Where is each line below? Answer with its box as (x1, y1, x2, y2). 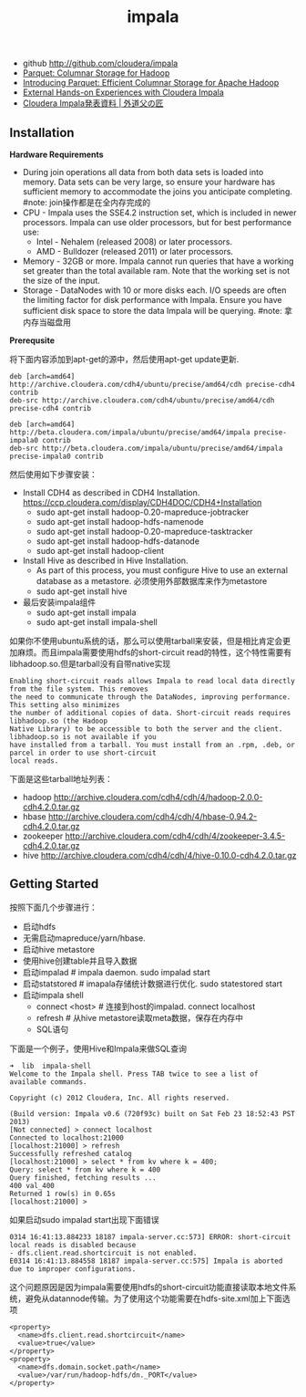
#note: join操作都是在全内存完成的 (22, 197, 151, 207)
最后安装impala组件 (22, 597, 97, 608)
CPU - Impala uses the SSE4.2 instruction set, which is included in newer (22, 207, 297, 218)
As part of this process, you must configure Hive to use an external (36, 565, 289, 576)
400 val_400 (9, 1181, 55, 1190)
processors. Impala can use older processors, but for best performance (22, 217, 292, 227)
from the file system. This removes (9, 684, 148, 693)
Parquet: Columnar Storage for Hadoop (22, 68, 170, 78)
